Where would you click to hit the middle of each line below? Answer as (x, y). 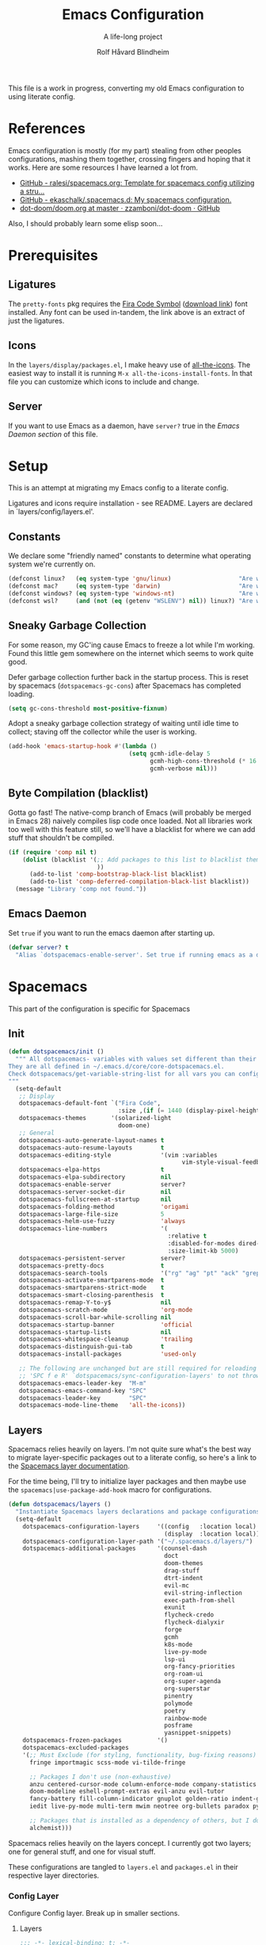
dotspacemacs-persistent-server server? (102, 1258)
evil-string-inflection (203, 1593)
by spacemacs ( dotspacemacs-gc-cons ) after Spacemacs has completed (125, 685)
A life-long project (133, 36)
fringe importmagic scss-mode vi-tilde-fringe (107, 1763)
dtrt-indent (183, 1578)
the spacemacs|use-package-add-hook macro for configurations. (110, 1490)
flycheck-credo (189, 1615)
